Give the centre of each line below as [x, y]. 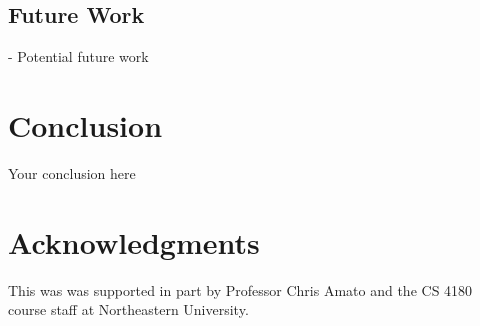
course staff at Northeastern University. [128, 309]
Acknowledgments [134, 241]
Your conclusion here [72, 172]
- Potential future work [78, 56]
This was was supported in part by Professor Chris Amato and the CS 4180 [240, 289]
